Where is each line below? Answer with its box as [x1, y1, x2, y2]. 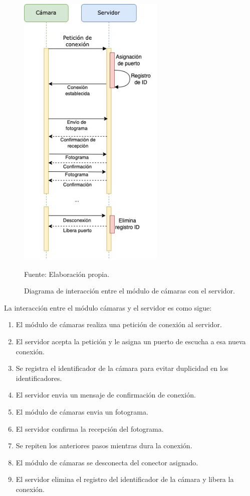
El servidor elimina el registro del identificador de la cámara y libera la [16, 474, 234, 484]
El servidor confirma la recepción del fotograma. [16, 423, 164, 434]
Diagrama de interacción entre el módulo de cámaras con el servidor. [24, 285, 235, 296]
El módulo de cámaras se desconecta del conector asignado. [16, 457, 198, 467]
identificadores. [16, 372, 62, 383]
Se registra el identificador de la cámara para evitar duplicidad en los [16, 363, 228, 373]
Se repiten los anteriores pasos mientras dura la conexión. [16, 440, 192, 451]
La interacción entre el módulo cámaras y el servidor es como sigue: [4, 302, 212, 313]
